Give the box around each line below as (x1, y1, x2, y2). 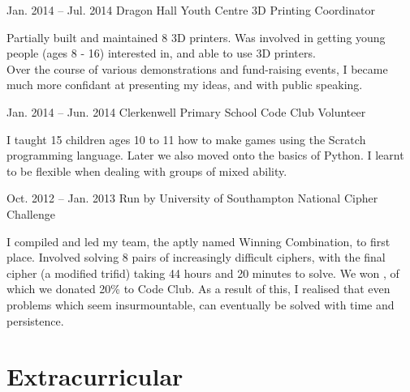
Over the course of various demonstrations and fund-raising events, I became (6, 60, 388, 77)
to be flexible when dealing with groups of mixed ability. (6, 162, 287, 179)
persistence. (6, 312, 64, 329)
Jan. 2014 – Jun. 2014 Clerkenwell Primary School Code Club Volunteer (6, 103, 366, 120)
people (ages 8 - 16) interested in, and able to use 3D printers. (6, 45, 316, 62)
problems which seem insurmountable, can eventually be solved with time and (6, 296, 395, 313)
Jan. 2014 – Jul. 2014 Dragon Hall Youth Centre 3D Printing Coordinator (6, 2, 375, 18)
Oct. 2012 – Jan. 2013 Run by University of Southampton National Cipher (6, 190, 378, 207)
